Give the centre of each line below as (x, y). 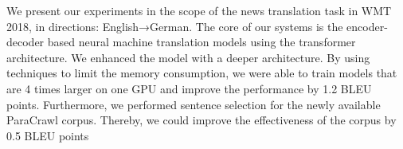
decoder (25, 42)
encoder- (367, 26)
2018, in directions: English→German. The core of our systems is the (175, 26)
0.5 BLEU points (48, 135)
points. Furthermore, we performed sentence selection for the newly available (194, 104)
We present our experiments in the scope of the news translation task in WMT (199, 10)
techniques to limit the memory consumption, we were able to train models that (202, 73)
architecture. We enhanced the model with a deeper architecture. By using (188, 57)
